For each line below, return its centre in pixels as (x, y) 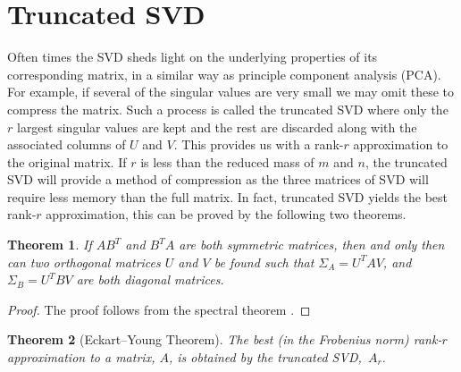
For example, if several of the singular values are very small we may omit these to (231, 92)
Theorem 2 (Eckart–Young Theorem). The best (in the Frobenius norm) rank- (225, 339)
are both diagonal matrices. (150, 279)
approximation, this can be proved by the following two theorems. (226, 214)
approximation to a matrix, (81, 357)
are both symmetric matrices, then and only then (312, 245)
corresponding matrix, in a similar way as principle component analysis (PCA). (224, 74)
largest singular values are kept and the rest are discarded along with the (217, 127)
